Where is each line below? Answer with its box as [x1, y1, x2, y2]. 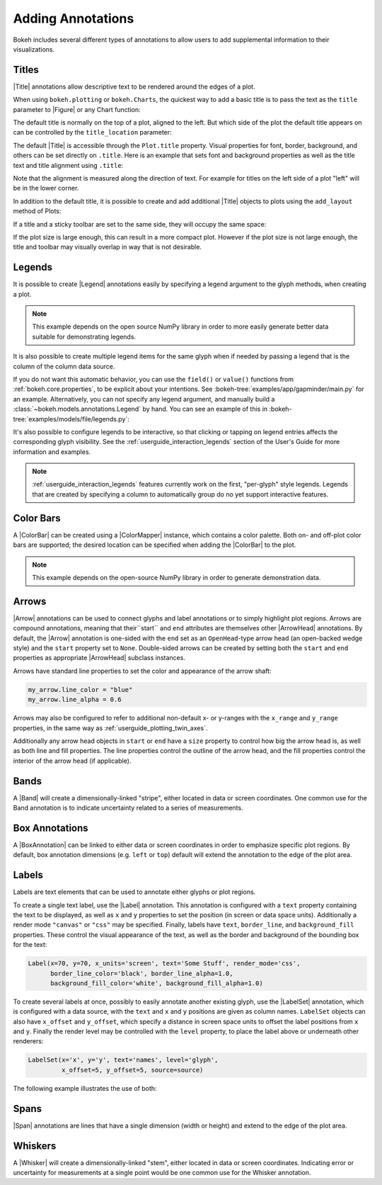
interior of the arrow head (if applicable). [13, 756, 132, 765]
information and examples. [13, 447, 91, 456]
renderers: [13, 1037, 44, 1045]
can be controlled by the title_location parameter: [13, 128, 173, 137]
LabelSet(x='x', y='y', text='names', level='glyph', [28, 1056, 219, 1064]
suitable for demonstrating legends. [32, 332, 137, 341]
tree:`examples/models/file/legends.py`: [13, 414, 130, 423]
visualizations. [13, 45, 55, 53]
